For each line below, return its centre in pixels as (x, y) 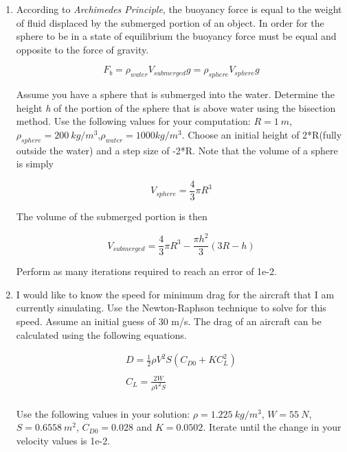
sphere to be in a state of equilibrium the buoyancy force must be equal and (176, 36)
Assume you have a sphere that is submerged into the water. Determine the (175, 94)
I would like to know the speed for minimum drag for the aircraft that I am (175, 294)
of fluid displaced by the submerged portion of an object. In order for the (170, 22)
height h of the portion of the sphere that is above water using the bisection (176, 107)
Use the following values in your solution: (103, 413)
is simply (35, 164)
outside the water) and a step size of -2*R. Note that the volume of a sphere (177, 150)
